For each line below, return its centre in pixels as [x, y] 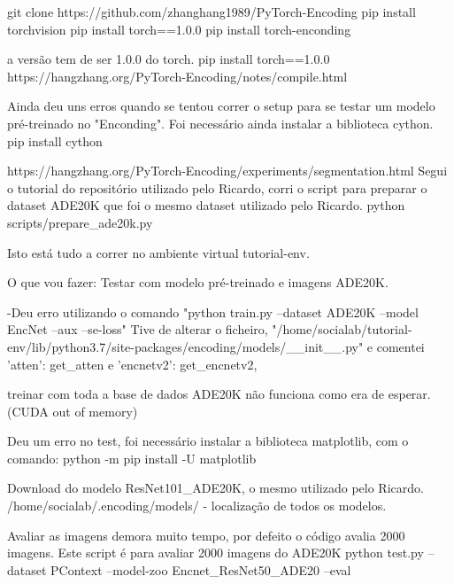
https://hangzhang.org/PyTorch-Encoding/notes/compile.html [177, 76]
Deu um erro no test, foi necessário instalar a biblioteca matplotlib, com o [208, 441]
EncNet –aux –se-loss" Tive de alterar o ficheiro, [138, 329]
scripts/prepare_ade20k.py [80, 222]
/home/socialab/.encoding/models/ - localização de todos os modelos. [197, 506]
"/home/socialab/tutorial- [342, 329]
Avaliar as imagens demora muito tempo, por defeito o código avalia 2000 [206, 535]
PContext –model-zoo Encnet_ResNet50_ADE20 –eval [201, 569]
